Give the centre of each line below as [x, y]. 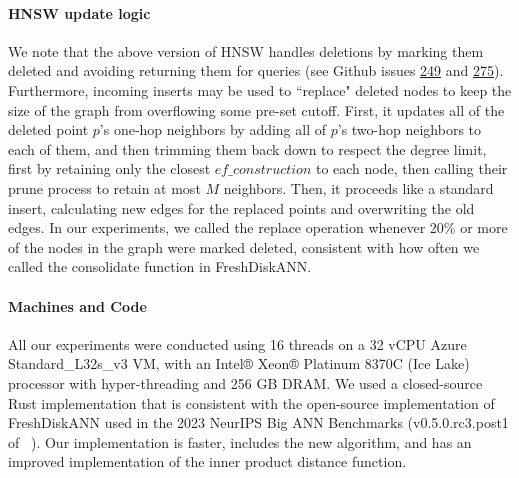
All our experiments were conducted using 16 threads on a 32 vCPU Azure [237, 343]
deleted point [48, 129]
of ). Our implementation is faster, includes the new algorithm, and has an [240, 441]
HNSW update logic [79, 12]
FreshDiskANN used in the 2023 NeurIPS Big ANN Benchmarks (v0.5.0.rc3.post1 [258, 422]
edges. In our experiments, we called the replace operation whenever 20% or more [258, 227]
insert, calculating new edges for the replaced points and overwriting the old [241, 207]
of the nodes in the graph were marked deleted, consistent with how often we [244, 246]
